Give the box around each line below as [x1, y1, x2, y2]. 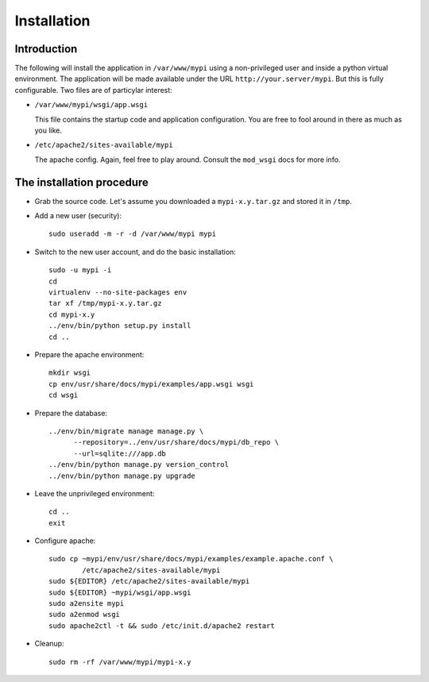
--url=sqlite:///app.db [73, 449, 167, 458]
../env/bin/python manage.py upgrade [48, 471, 196, 480]
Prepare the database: [34, 408, 107, 418]
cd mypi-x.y [48, 310, 95, 319]
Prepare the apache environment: [34, 350, 145, 359]
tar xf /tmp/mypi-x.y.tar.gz [48, 299, 162, 308]
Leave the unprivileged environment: [34, 488, 155, 498]
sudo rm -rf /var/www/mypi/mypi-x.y [48, 657, 191, 666]
